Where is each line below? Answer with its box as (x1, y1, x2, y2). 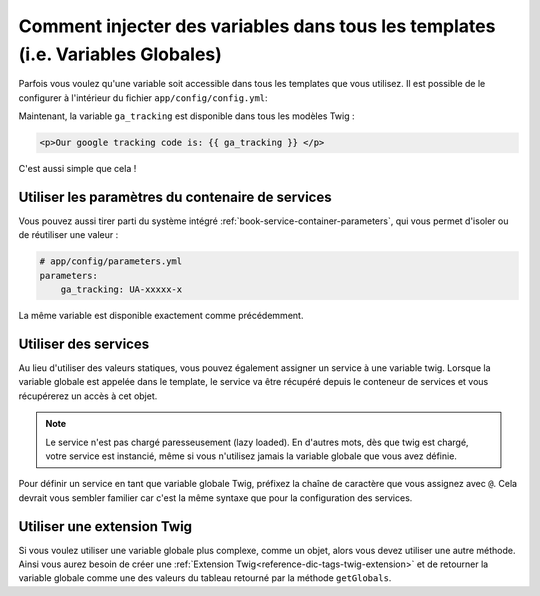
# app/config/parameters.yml (39, 256, 183, 267)
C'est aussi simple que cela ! (18, 163, 137, 175)
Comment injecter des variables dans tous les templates (18, 15, 496, 37)
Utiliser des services (18, 335, 150, 352)
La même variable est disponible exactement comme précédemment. (18, 310, 304, 322)
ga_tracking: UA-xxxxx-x (60, 284, 183, 295)
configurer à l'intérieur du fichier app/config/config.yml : (18, 91, 269, 104)
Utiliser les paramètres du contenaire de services (18, 188, 332, 205)
